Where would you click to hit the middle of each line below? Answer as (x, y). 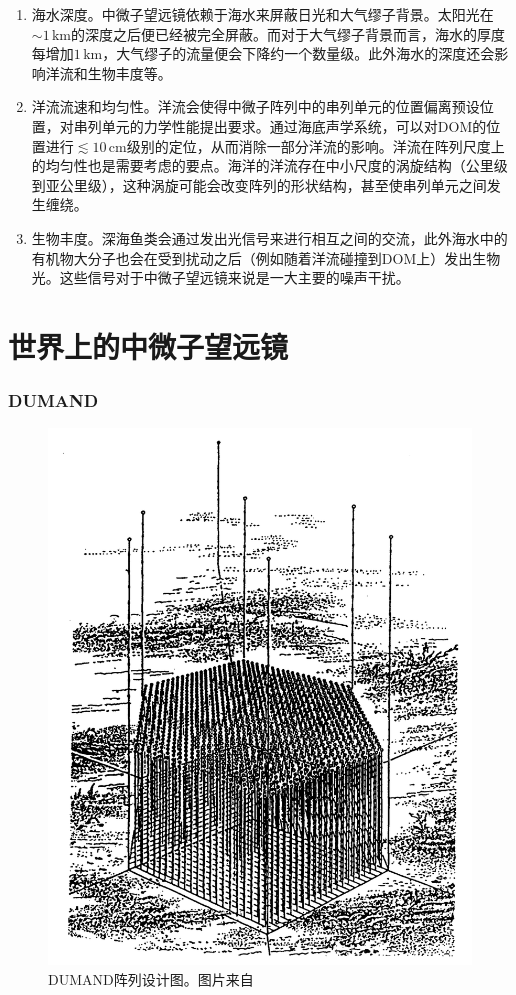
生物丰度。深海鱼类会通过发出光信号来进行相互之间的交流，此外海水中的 (269, 237)
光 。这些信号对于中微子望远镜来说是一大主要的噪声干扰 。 (220, 277)
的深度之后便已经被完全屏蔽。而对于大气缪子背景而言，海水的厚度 (288, 33)
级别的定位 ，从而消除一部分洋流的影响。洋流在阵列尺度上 (315, 145)
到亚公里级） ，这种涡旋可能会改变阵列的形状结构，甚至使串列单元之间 (259, 184)
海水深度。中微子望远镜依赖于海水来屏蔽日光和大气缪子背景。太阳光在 (262, 14)
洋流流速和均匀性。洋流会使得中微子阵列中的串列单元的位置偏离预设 (255, 106)
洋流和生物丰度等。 (108, 72)
